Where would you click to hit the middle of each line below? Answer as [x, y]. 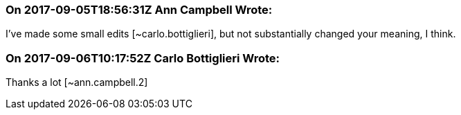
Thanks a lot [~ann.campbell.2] [77, 82]
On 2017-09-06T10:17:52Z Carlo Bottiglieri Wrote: [143, 58]
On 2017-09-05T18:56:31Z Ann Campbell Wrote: [139, 10]
